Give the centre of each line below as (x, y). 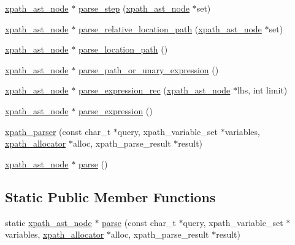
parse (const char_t (139, 222)
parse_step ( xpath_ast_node (134, 8)
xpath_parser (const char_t (58, 131)
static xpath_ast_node (48, 222)
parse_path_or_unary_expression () (148, 69)
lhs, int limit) (262, 90)
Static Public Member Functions (110, 196)
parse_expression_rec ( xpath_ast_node (154, 90)
